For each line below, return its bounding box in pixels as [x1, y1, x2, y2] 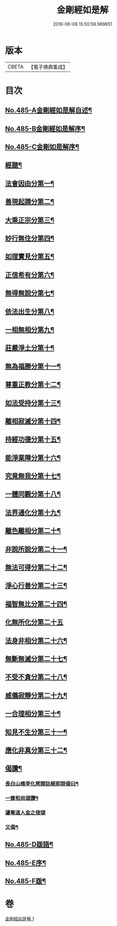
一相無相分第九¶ [5, 326, 55, 334]
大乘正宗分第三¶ [5, 216, 55, 224]
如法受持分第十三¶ [5, 398, 61, 407]
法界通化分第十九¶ [5, 508, 61, 517]
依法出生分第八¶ [5, 307, 55, 316]
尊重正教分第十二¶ [5, 380, 61, 389]
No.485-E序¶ [5, 859, 46, 867]
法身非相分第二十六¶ [5, 636, 67, 645]
